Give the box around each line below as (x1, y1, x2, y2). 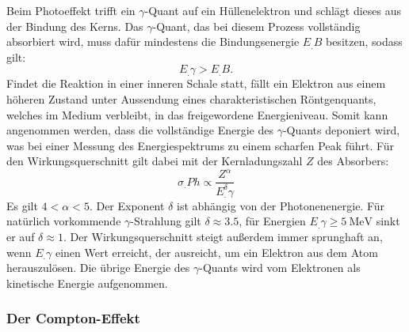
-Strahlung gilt (130, 213, 201, 229)
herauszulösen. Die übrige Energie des (6, 259, 190, 276)
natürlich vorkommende (6, 213, 121, 229)
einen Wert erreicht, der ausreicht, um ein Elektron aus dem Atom (55, 243, 378, 260)
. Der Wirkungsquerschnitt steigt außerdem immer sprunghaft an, (63, 228, 383, 245)
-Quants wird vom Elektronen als (199, 259, 361, 276)
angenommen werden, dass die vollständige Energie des (6, 122, 273, 138)
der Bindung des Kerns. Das (6, 17, 143, 34)
